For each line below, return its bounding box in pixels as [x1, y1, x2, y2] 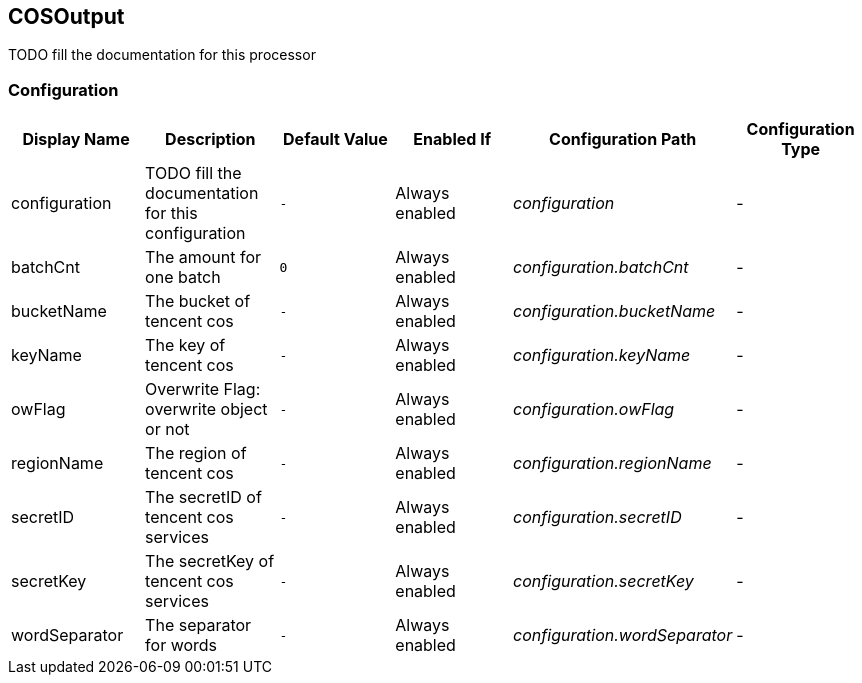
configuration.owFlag [513, 399, 675, 420]
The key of [145, 335, 226, 356]
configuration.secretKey [513, 571, 694, 592]
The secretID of [145, 487, 262, 508]
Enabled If [413, 129, 492, 150]
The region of [145, 443, 247, 464]
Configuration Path [549, 129, 697, 150]
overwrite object [145, 399, 268, 420]
